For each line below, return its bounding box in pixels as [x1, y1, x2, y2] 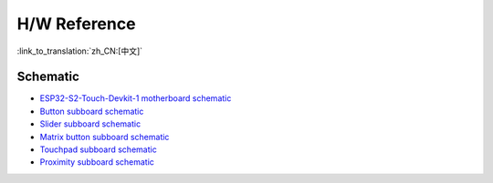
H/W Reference [16, 14, 136, 34]
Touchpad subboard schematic [39, 144, 157, 155]
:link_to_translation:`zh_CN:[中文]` [16, 46, 143, 56]
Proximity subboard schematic [39, 157, 155, 168]
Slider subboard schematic [39, 118, 142, 129]
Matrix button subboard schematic [39, 131, 170, 142]
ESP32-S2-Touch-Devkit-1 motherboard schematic [39, 93, 232, 104]
